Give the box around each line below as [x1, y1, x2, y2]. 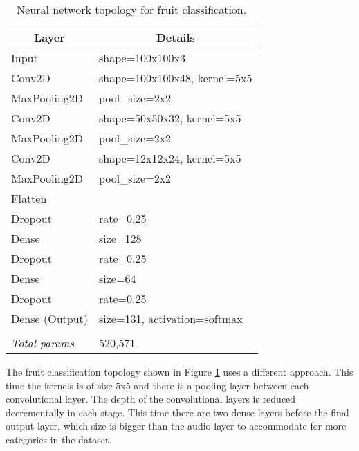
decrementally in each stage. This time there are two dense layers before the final [6, 405, 349, 419]
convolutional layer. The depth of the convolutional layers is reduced [6, 392, 296, 406]
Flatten [11, 190, 47, 206]
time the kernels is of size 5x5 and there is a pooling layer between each [6, 378, 309, 392]
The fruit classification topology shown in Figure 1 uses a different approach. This [6, 365, 353, 378]
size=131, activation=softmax [99, 311, 243, 326]
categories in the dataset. [6, 432, 112, 446]
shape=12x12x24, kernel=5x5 [99, 150, 241, 166]
